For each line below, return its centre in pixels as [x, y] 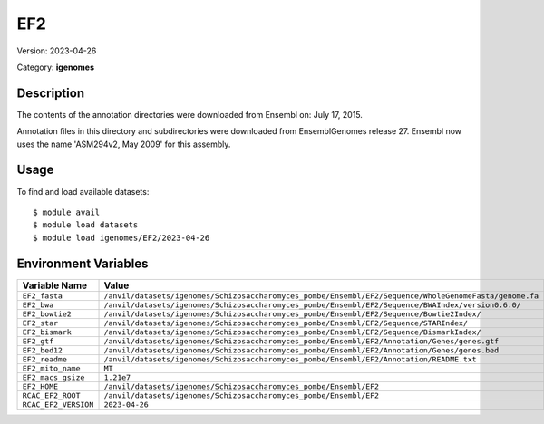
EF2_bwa [38, 305]
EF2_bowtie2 [47, 314]
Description [51, 93]
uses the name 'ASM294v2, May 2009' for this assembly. [124, 144]
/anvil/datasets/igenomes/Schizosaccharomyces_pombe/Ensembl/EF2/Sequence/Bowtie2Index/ [292, 314]
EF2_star [40, 323]
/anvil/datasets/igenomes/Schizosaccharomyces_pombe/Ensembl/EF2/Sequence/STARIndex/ [286, 323]
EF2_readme [45, 359]
